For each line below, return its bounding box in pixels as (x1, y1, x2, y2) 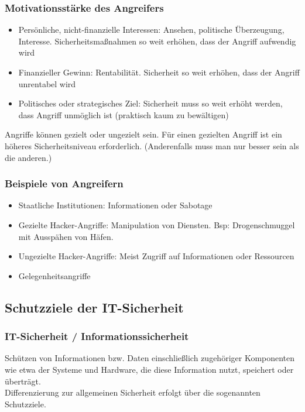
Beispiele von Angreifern (5, 176, 124, 191)
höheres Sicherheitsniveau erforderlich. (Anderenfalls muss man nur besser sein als (5, 139, 299, 152)
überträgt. (5, 375, 41, 387)
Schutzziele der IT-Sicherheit (5, 298, 184, 316)
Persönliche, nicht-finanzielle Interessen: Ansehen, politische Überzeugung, (18, 23, 285, 36)
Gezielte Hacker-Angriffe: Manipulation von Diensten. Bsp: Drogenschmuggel (18, 218, 295, 231)
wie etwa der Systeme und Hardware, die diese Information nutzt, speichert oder (5, 363, 294, 375)
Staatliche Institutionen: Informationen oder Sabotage (18, 199, 213, 211)
